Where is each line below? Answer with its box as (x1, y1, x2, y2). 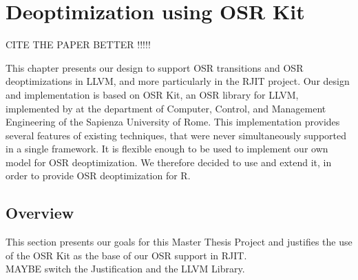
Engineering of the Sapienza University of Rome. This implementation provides (6, 114, 340, 129)
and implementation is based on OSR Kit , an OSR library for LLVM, (6, 87, 299, 101)
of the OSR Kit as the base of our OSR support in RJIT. (6, 248, 247, 262)
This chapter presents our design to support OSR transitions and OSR (6, 60, 304, 74)
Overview (6, 202, 74, 223)
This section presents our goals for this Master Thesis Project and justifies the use (6, 234, 352, 249)
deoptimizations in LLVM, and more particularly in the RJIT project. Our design (6, 74, 350, 88)
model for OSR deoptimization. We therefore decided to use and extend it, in (6, 154, 332, 169)
